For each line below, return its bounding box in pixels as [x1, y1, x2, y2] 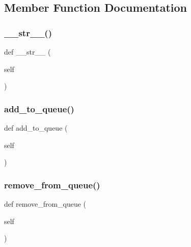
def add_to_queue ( [4, 122, 68, 133]
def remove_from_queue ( [4, 199, 87, 209]
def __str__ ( [4, 46, 51, 57]
